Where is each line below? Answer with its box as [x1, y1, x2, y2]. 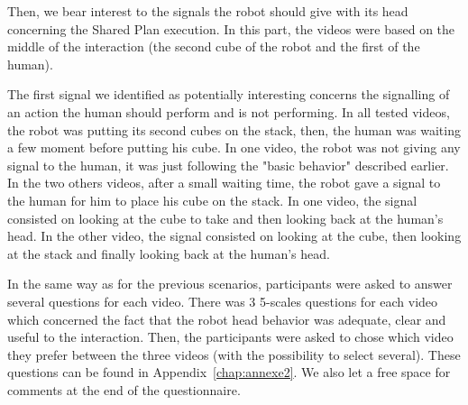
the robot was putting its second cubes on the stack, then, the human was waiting [7, 120, 461, 139]
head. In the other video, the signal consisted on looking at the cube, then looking [7, 226, 462, 245]
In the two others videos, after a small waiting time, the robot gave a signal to [7, 173, 441, 192]
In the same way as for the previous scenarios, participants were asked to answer [7, 274, 453, 293]
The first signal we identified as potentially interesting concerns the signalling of [7, 85, 450, 104]
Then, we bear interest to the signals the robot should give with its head [7, 2, 408, 20]
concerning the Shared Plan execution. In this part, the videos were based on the [7, 19, 455, 38]
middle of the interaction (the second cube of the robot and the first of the [7, 37, 420, 56]
